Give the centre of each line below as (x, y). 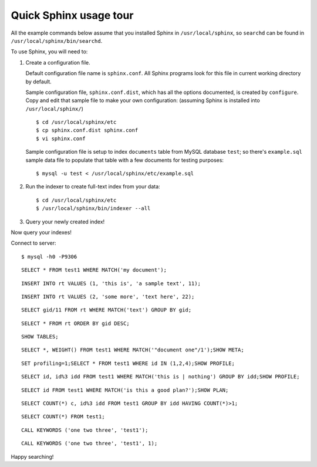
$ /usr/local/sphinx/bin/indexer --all (93, 209)
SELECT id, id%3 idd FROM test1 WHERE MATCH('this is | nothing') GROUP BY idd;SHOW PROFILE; (161, 377)
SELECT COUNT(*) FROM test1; (63, 417)
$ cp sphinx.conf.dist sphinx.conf (87, 130)
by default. (39, 82)
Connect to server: (33, 243)
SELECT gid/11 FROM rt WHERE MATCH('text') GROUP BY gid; (107, 310)
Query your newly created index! (65, 221)
